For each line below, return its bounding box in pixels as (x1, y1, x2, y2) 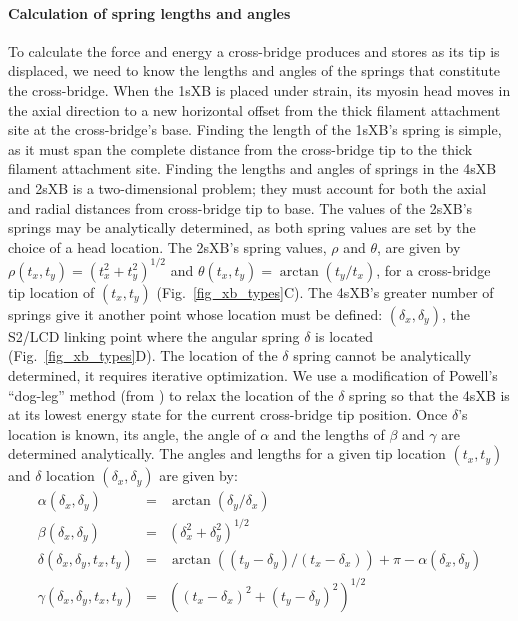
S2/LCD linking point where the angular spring (8, 325, 300, 346)
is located (315, 325, 374, 346)
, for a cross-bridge (376, 259, 491, 280)
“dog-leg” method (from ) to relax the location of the (8, 384, 334, 405)
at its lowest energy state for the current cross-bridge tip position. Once (8, 404, 448, 425)
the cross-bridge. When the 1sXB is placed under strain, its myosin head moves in (8, 79, 511, 100)
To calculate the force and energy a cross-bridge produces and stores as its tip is (8, 40, 500, 61)
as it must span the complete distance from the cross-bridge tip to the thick (8, 138, 473, 159)
